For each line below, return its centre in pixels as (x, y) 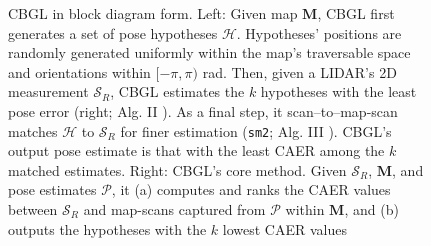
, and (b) (371, 209)
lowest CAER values (284, 228)
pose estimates (52, 189)
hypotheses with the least (338, 91)
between (33, 209)
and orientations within (79, 71)
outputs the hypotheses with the (107, 228)
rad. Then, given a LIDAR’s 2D (299, 71)
